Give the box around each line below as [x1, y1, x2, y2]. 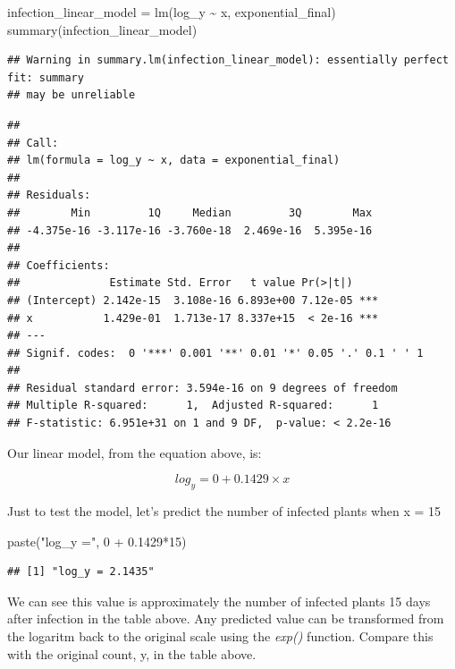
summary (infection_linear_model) [7, 20, 198, 38]
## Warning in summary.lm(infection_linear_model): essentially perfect [7, 54, 449, 67]
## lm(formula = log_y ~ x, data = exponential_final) [7, 154, 341, 167]
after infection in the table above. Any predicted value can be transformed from [7, 609, 444, 628]
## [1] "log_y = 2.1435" [7, 565, 155, 579]
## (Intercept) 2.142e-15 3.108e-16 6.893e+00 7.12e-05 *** [7, 293, 379, 307]
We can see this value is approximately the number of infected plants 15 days [7, 591, 431, 610]
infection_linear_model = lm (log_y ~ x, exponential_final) [7, 3, 336, 21]
